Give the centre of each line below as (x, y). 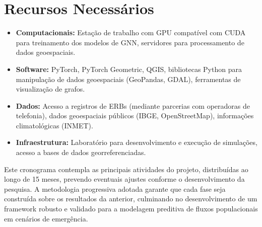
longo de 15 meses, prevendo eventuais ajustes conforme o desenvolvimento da (124, 179)
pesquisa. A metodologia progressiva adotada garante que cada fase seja (115, 188)
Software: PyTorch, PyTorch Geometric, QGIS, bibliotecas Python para (129, 69)
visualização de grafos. (50, 89)
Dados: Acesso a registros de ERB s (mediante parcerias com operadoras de (133, 105)
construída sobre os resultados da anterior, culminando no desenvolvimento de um (131, 199)
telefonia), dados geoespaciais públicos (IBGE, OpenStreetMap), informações (135, 116)
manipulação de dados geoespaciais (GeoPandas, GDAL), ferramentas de (128, 79)
